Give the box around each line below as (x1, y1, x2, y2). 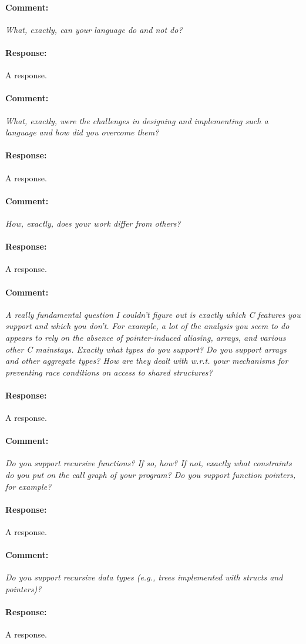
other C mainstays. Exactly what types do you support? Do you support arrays (5, 343, 287, 355)
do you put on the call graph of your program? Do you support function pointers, (5, 469, 296, 481)
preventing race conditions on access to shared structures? (5, 366, 213, 378)
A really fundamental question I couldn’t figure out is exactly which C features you (5, 308, 301, 320)
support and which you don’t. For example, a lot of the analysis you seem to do (5, 320, 290, 332)
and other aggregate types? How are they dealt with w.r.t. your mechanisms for (5, 354, 288, 367)
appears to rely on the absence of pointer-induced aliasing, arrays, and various (5, 331, 286, 343)
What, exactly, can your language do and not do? (5, 23, 183, 35)
